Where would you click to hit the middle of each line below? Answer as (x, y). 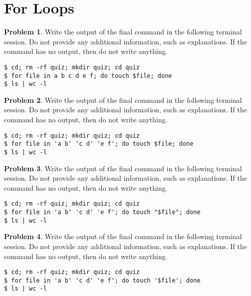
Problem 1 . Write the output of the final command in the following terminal (123, 32)
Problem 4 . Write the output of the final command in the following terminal (123, 236)
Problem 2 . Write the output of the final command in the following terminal (123, 100)
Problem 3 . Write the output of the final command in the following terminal (123, 168)
